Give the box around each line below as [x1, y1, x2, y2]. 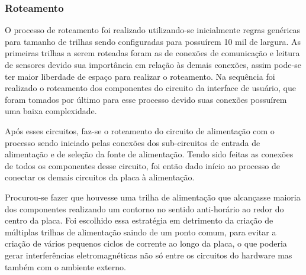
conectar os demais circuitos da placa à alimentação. [5, 171, 195, 183]
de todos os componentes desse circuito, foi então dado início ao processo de [5, 159, 280, 172]
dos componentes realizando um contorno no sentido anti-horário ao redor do [5, 202, 284, 215]
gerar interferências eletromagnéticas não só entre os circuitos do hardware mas [5, 248, 292, 261]
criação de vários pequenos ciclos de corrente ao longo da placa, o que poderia [5, 237, 287, 250]
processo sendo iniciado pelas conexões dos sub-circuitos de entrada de [5, 136, 260, 148]
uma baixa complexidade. [5, 105, 97, 117]
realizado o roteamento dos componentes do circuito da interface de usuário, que [5, 82, 296, 94]
